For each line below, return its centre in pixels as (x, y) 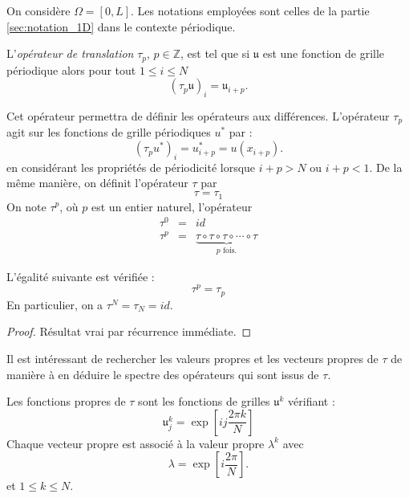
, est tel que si (215, 53)
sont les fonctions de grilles (204, 401)
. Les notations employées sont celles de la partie (250, 10)
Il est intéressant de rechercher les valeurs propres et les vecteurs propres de (192, 359)
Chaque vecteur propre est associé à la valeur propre (136, 443)
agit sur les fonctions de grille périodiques (109, 132)
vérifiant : (312, 401)
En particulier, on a (55, 304)
